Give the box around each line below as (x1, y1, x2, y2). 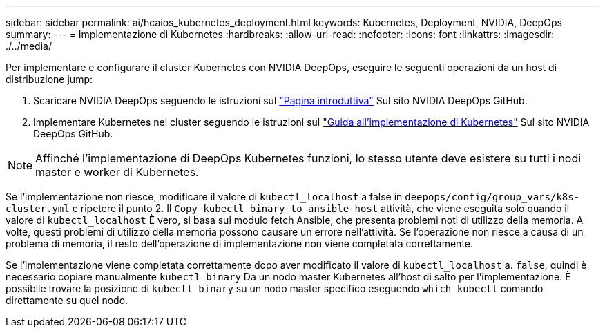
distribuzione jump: (6, 73, 93, 85)
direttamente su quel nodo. (6, 294, 128, 306)
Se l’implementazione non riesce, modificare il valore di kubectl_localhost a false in (6, 191, 403, 202)
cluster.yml (6, 203, 70, 214)
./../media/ (6, 40, 52, 52)
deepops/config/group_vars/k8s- (405, 191, 580, 202)
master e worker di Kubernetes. (35, 165, 199, 179)
